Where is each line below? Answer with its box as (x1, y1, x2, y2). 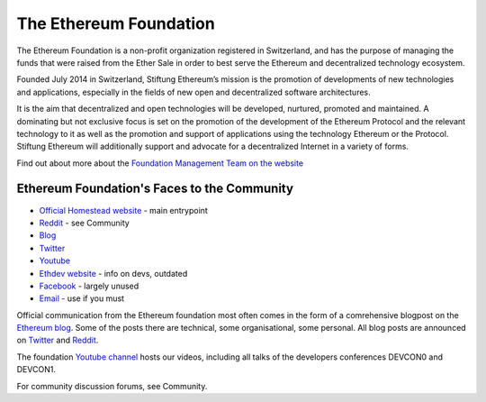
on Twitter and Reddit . (16, 334, 99, 346)
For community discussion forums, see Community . (16, 380, 208, 391)
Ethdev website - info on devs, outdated (39, 268, 188, 279)
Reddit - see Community (39, 217, 130, 228)
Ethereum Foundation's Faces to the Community (16, 181, 294, 196)
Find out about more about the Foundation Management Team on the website (16, 158, 304, 169)
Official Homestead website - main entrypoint (39, 205, 209, 215)
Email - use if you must (39, 293, 125, 304)
